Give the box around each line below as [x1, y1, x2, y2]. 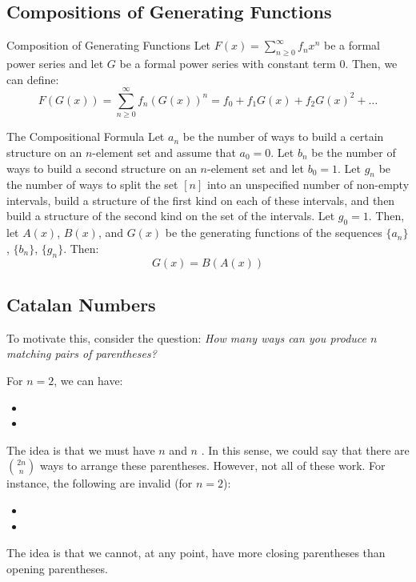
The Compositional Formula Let [6, 128, 165, 145]
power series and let [6, 55, 104, 71]
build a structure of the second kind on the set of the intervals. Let [6, 207, 335, 224]
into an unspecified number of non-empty [206, 176, 410, 193]
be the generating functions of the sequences [165, 224, 382, 241]
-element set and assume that [92, 143, 236, 160]
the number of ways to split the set [6, 176, 178, 193]
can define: [6, 70, 59, 87]
